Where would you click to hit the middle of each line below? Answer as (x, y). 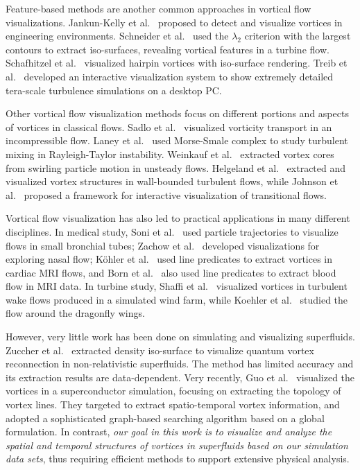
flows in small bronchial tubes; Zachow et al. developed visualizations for (163, 245)
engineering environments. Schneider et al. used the (117, 36)
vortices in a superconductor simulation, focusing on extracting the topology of (173, 391)
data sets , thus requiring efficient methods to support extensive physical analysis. (178, 459)
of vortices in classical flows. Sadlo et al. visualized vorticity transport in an (169, 127)
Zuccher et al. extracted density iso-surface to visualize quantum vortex (160, 350)
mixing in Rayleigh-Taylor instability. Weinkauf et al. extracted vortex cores (170, 154)
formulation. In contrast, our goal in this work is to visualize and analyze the (169, 432)
